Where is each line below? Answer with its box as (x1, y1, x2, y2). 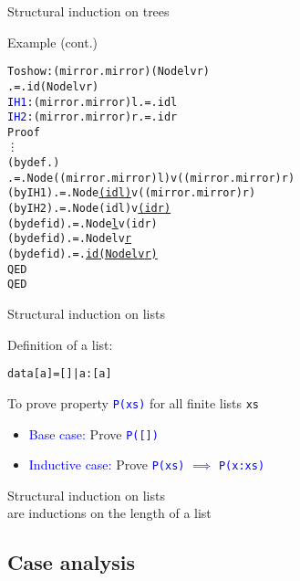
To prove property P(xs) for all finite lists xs (7, 393, 260, 412)
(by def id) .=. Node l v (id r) (7, 217, 158, 230)
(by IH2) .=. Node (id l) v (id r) (7, 202, 171, 216)
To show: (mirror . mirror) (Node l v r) (7, 65, 211, 79)
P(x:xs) (218, 460, 265, 473)
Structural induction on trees (7, 2, 170, 20)
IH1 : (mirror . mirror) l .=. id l (7, 95, 178, 109)
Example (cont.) (7, 32, 98, 51)
